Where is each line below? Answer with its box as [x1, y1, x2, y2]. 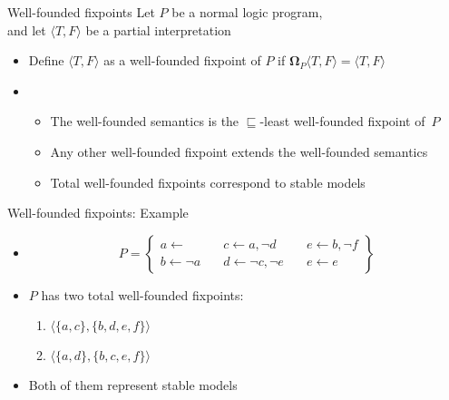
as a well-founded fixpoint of [103, 51, 261, 70]
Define [28, 51, 64, 70]
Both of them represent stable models [28, 376, 238, 395]
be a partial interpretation [85, 20, 231, 39]
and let [7, 20, 46, 39]
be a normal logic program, [171, 3, 323, 21]
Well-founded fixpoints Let [7, 3, 155, 21]
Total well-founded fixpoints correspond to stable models [50, 172, 366, 191]
